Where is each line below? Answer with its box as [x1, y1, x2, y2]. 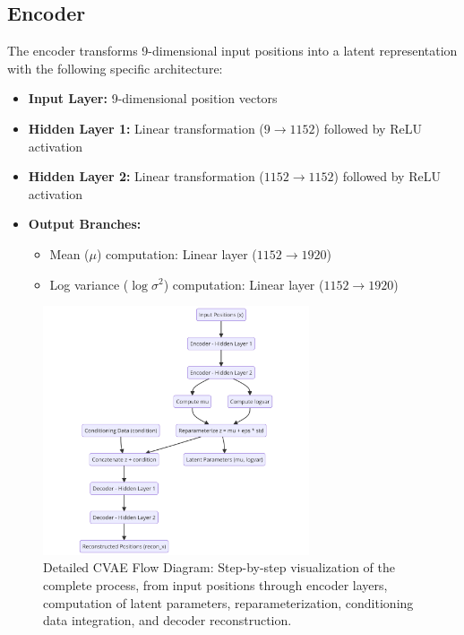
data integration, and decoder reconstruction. [43, 611, 292, 630]
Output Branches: [28, 214, 142, 233]
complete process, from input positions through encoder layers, [43, 575, 388, 594]
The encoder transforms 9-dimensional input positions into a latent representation [7, 41, 458, 60]
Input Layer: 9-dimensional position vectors [28, 89, 278, 108]
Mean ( [49, 244, 90, 263]
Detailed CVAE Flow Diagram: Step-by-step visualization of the [43, 558, 395, 577]
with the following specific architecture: [7, 58, 223, 77]
